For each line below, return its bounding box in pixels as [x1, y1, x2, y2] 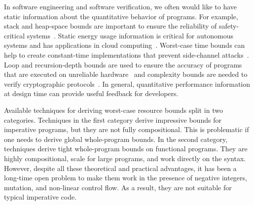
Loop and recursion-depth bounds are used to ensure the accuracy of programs [4, 59, 242, 69]
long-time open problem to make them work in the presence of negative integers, [4, 172, 247, 183]
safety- [219, 21, 239, 31]
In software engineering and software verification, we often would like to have [4, 1, 237, 11]
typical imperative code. [4, 192, 77, 202]
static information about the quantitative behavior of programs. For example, [4, 11, 238, 21]
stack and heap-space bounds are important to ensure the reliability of [4, 21, 217, 31]
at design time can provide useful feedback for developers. [4, 88, 179, 99]
